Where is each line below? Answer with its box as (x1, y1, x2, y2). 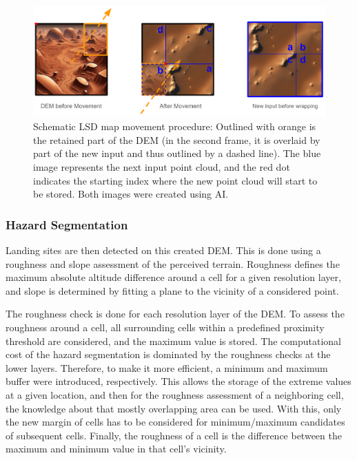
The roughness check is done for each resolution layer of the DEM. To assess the (6, 306, 345, 321)
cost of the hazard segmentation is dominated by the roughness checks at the (6, 347, 331, 362)
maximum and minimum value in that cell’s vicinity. (6, 441, 227, 456)
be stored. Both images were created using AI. (33, 187, 229, 201)
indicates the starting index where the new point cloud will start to (33, 173, 318, 187)
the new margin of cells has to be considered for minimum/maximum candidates (6, 415, 345, 429)
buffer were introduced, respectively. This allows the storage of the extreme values (6, 374, 351, 388)
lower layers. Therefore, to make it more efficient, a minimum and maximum (6, 360, 328, 375)
